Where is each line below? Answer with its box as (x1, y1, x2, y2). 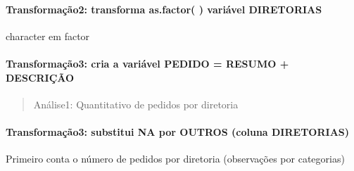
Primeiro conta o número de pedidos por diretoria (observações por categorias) (6, 151, 345, 166)
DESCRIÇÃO (6, 70, 75, 84)
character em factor (6, 28, 90, 43)
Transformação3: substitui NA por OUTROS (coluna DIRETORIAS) (6, 124, 349, 139)
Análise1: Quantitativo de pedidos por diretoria (33, 96, 239, 111)
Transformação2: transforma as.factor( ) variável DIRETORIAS (6, 1, 322, 16)
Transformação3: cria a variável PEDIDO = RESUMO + (6, 56, 289, 70)
